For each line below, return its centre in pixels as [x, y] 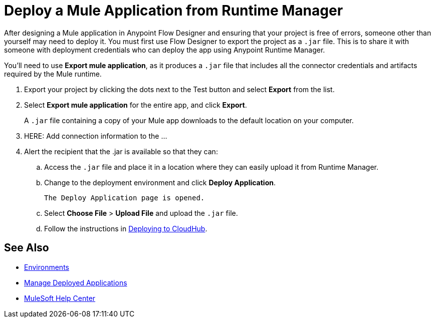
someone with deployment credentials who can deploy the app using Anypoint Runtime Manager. [165, 50]
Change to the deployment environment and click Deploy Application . [160, 182]
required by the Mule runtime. [53, 74]
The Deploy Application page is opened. [125, 198]
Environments [47, 267]
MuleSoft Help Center [60, 298]
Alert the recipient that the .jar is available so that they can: [121, 151]
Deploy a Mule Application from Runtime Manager [174, 11]
